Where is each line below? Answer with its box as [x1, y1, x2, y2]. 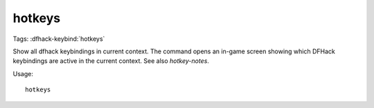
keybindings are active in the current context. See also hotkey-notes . [12, 57, 209, 65]
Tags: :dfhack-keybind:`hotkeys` [12, 35, 105, 43]
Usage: [12, 69, 34, 78]
